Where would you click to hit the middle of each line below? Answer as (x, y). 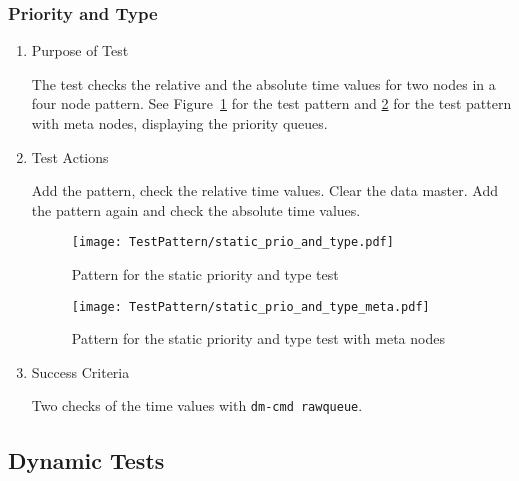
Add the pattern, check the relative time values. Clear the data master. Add (264, 190)
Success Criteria (80, 371)
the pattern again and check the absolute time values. (196, 209)
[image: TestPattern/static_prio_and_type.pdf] (232, 242)
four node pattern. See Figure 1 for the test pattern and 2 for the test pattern (271, 103)
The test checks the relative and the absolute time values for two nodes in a (263, 83)
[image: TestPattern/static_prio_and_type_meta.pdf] (250, 306)
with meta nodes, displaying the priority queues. (179, 123)
